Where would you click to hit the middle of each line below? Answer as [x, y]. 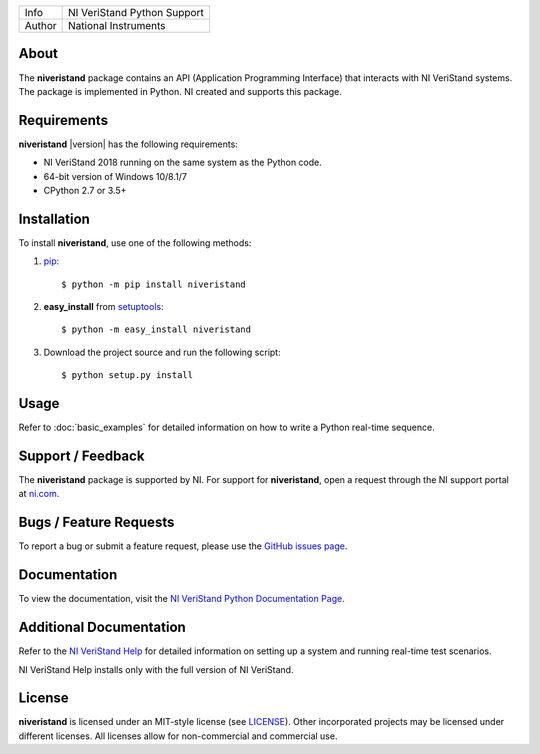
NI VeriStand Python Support [136, 12]
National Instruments [117, 25]
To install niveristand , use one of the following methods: [135, 242]
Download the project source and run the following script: [162, 352]
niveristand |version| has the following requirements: [128, 144]
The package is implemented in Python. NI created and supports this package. [180, 91]
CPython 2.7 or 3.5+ [85, 190]
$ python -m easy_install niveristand [156, 329]
